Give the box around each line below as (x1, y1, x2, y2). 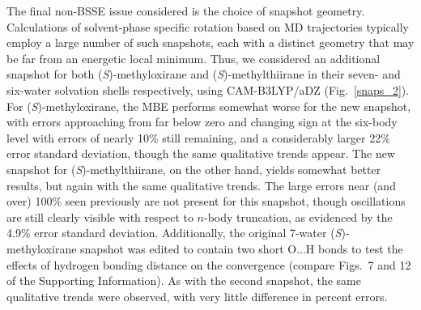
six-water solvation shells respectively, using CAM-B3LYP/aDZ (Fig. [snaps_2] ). (6, 81, 410, 98)
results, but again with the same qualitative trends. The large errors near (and (6, 176, 396, 193)
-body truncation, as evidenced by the (204, 208, 393, 225)
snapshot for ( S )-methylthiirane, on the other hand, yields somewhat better (6, 160, 381, 177)
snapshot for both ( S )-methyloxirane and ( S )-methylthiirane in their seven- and (6, 66, 401, 83)
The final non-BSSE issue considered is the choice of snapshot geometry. (6, 2, 365, 19)
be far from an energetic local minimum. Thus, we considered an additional (6, 49, 381, 66)
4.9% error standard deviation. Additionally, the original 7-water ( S (6, 224, 342, 241)
